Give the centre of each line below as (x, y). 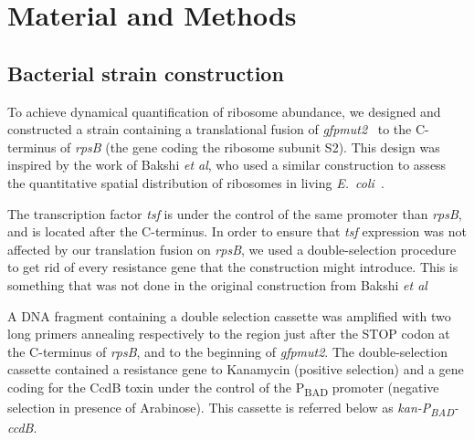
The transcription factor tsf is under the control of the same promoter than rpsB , (235, 213)
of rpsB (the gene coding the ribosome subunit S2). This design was (250, 147)
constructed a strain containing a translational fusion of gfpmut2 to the (210, 129)
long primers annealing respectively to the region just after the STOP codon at (229, 334)
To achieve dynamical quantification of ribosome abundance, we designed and (224, 111)
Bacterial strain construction (146, 73)
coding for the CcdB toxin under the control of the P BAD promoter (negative (223, 388)
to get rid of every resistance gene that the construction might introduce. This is (233, 267)
